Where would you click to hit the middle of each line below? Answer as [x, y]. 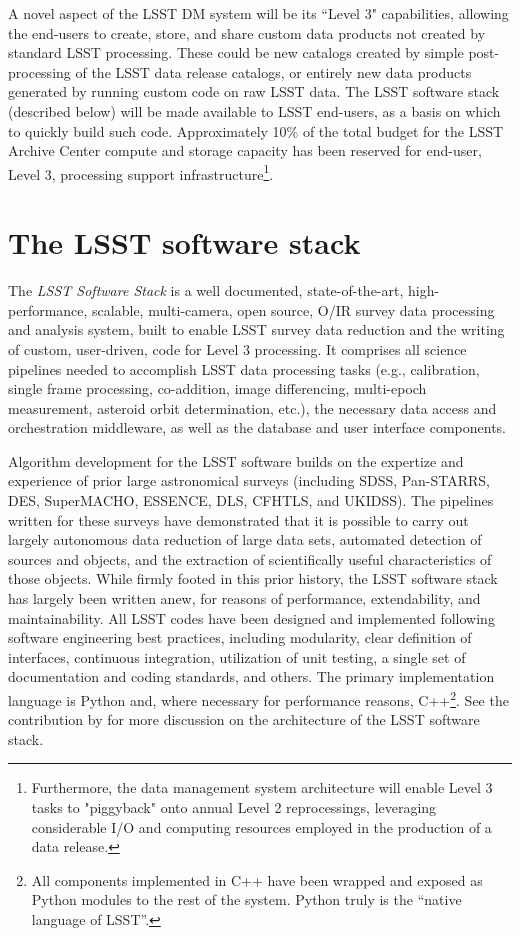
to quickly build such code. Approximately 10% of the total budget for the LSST [256, 130]
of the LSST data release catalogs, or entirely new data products [273, 71]
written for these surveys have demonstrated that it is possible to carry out [238, 519]
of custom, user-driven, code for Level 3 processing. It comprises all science [237, 348]
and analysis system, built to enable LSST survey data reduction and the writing [256, 329]
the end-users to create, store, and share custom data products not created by [247, 32]
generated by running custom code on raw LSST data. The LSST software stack [254, 91]
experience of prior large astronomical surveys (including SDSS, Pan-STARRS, [249, 480]
